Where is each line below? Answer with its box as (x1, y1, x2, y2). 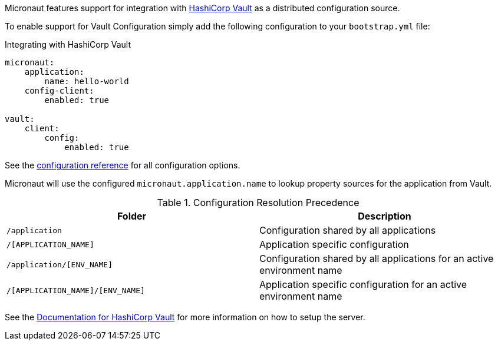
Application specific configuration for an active (259, 278, 467, 290)
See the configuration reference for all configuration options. (5, 160, 240, 170)
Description (358, 210, 411, 222)
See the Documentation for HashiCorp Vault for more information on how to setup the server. (5, 312, 365, 322)
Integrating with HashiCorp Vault (5, 39, 131, 49)
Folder (117, 210, 147, 222)
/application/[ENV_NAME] (6, 260, 113, 269)
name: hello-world (44, 77, 129, 86)
